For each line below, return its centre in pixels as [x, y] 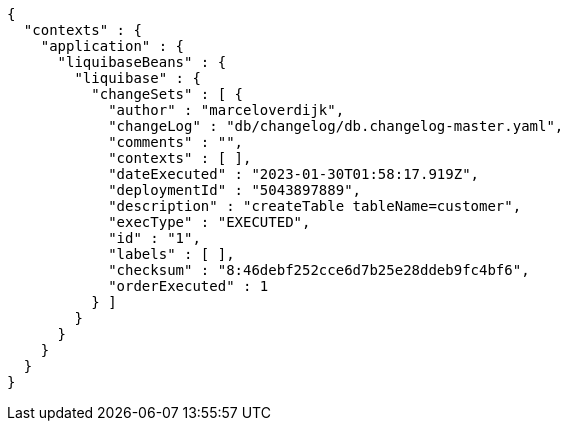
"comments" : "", [176, 142]
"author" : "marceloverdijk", [226, 110]
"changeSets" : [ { [167, 94]
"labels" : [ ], [171, 254]
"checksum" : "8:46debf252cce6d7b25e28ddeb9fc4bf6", [319, 270]
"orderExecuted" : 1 [188, 286]
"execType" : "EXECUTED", [209, 222]
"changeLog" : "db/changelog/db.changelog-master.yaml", [336, 126]
